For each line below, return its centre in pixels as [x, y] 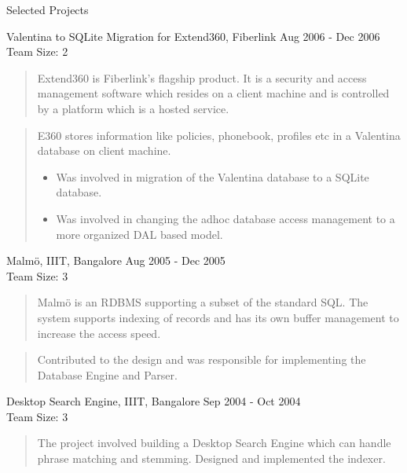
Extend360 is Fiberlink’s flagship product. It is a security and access [202, 77]
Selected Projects [48, 9]
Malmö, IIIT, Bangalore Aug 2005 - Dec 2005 [116, 260]
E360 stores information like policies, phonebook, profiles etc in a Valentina [219, 135]
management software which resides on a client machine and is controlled [213, 93]
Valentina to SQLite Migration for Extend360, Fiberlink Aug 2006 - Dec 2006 [193, 36]
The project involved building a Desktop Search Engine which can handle [214, 443]
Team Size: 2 [37, 51]
